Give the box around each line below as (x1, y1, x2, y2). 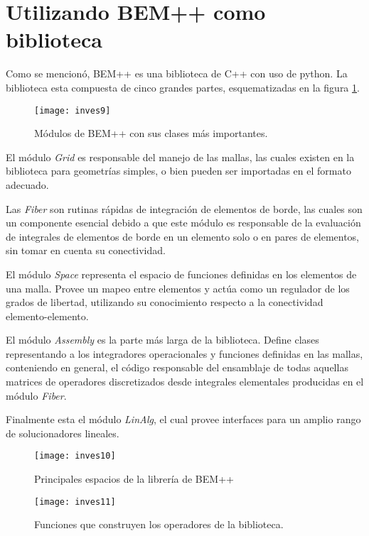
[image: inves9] (34, 105, 111, 116)
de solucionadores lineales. (6, 425, 119, 440)
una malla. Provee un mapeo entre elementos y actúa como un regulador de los (6, 280, 350, 295)
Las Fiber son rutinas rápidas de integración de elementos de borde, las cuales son (6, 201, 363, 216)
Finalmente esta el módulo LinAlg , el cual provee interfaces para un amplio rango (6, 412, 361, 427)
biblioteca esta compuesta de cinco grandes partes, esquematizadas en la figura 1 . (6, 80, 360, 94)
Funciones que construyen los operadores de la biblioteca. (34, 517, 284, 532)
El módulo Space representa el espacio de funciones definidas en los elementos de (6, 266, 357, 281)
